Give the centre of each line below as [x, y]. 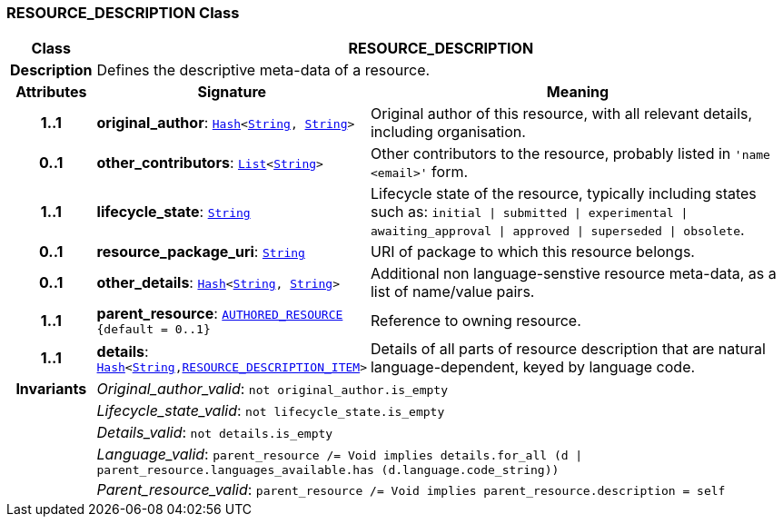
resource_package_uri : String [201, 252]
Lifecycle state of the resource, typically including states [563, 194]
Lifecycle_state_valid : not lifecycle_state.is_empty [271, 411]
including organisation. [448, 132]
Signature [232, 92]
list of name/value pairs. [452, 292]
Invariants [51, 389]
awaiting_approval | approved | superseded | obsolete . [557, 230]
